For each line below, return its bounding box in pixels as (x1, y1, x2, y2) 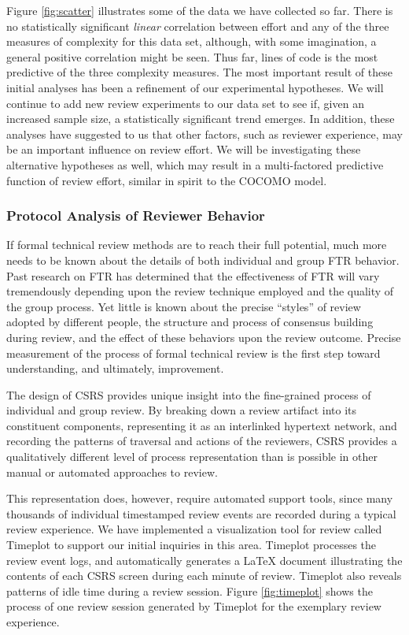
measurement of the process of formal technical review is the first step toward (6, 344, 381, 361)
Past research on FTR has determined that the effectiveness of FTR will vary (6, 267, 380, 284)
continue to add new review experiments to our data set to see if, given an (6, 95, 364, 111)
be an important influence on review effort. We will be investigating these (6, 141, 361, 158)
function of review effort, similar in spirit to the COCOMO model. (6, 172, 327, 188)
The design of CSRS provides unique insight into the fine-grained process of (6, 386, 371, 403)
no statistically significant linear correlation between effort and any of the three (6, 17, 389, 34)
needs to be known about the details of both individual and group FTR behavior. (6, 251, 400, 268)
